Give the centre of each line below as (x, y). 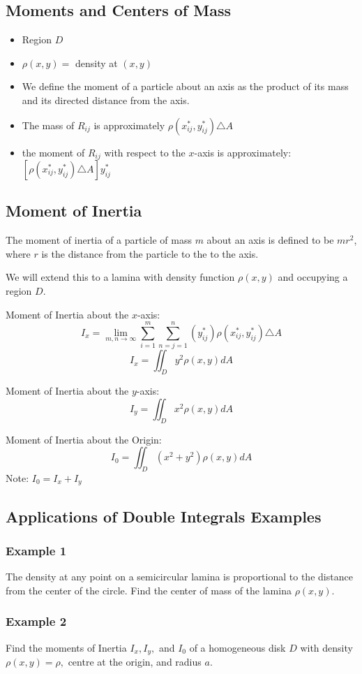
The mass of (48, 125)
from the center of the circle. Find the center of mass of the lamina (149, 590)
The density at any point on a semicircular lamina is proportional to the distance (179, 577)
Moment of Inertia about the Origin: (84, 439)
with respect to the (145, 152)
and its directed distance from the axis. (106, 100)
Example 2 (36, 621)
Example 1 (36, 551)
